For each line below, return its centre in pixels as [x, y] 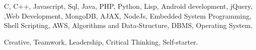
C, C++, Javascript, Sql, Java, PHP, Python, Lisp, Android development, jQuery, [128, 6]
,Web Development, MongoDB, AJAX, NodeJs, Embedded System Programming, [128, 15]
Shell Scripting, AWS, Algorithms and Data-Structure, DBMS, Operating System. [128, 25]
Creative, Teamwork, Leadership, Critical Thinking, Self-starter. [101, 41]
